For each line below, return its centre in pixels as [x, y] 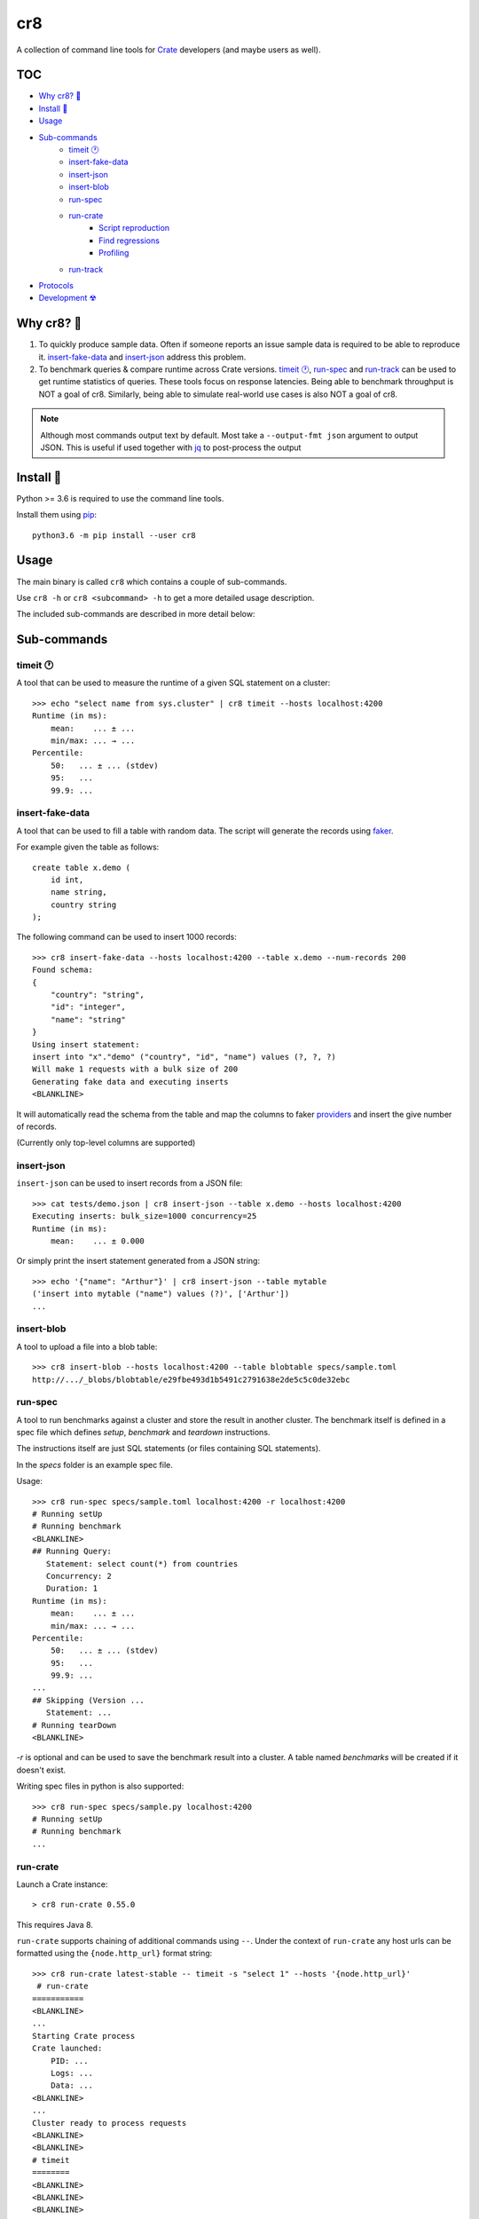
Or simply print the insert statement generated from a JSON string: [138, 1261]
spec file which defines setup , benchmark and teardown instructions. [143, 1433]
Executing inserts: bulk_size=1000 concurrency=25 [145, 1216]
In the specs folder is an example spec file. [94, 1465]
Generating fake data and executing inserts [131, 1082]
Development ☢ [67, 298]
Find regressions [129, 241]
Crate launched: [67, 2049]
